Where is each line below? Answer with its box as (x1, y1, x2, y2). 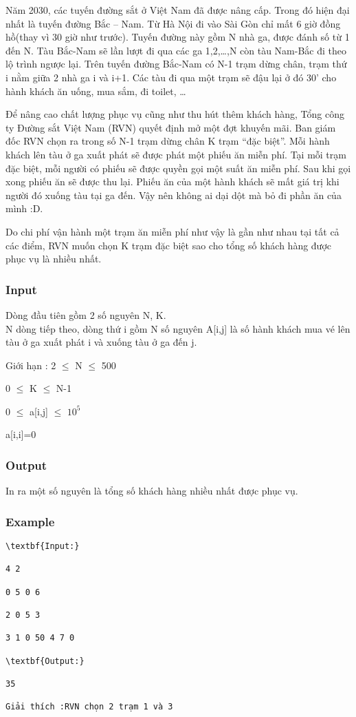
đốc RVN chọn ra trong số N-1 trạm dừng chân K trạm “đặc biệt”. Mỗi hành (5, 134, 330, 148)
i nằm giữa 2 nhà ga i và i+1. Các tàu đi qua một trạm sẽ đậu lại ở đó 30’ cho (5, 70, 337, 84)
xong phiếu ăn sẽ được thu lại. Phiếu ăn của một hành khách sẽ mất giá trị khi (5, 174, 340, 189)
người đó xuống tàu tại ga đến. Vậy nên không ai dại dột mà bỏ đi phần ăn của (5, 187, 342, 202)
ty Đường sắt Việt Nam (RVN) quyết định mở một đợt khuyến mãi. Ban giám (5, 120, 336, 134)
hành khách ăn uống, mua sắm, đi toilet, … (5, 83, 186, 98)
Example (5, 512, 55, 530)
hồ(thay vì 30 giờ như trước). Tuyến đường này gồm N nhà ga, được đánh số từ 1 (5, 30, 350, 44)
